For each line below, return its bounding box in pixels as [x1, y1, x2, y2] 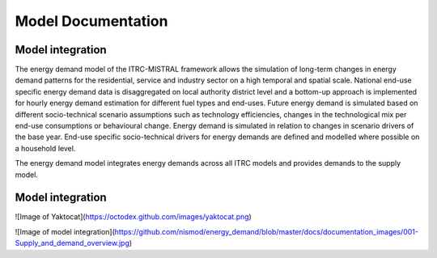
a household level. [15, 143, 76, 153]
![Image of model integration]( [15, 226, 115, 236]
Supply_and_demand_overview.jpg [15, 239, 129, 248]
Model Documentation [15, 12, 168, 30]
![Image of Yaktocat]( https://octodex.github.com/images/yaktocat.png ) [15, 212, 252, 222]
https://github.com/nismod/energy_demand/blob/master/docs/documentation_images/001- [114, 226, 418, 236]
